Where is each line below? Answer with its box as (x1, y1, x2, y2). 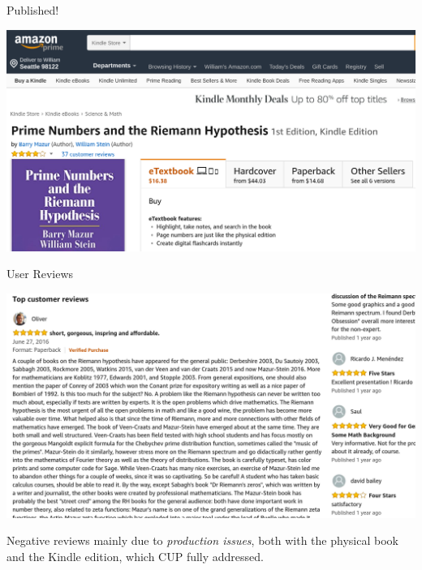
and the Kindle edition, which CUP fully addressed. (6, 547, 264, 564)
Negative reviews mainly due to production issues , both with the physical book (6, 532, 398, 549)
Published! (6, 2, 59, 18)
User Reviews (6, 265, 74, 282)
